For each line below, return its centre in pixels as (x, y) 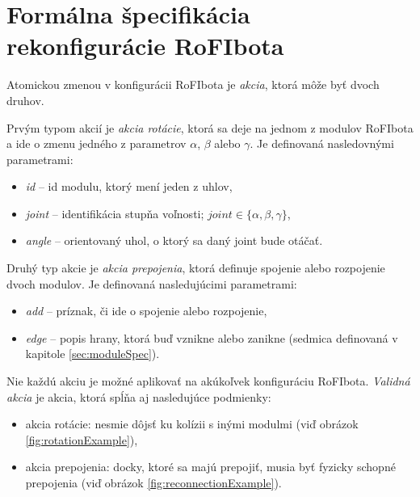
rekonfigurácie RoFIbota (145, 46)
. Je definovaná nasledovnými (322, 143)
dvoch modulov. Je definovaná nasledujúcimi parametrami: (152, 283)
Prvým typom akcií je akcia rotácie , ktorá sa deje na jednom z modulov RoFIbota (210, 127)
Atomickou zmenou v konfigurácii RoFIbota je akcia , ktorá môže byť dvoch (193, 84)
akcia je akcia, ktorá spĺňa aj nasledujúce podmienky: (139, 396)
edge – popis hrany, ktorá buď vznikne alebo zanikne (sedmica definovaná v (212, 337)
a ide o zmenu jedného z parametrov (97, 143)
